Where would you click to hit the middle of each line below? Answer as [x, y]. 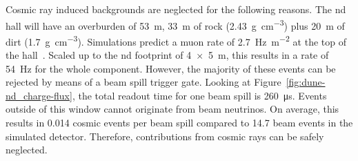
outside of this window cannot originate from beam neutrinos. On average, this [172, 109]
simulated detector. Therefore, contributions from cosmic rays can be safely [165, 136]
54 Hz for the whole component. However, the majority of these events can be [171, 68]
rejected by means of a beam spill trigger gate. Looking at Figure [143, 82]
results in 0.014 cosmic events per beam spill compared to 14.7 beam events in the [179, 123]
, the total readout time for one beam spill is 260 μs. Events [199, 95]
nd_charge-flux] [39, 95]
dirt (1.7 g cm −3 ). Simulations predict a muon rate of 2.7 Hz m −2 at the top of [176, 40]
